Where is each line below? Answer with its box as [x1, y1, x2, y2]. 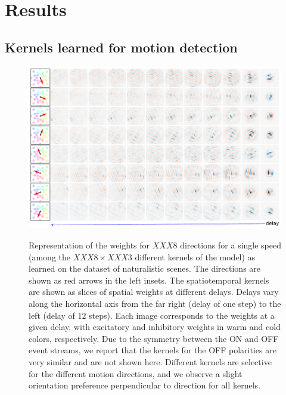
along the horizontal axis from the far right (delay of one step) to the [29, 297, 281, 310]
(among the [29, 250, 70, 263]
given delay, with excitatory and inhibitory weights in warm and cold [29, 321, 281, 333]
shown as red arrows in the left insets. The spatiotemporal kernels [29, 273, 269, 286]
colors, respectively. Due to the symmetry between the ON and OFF [29, 332, 279, 344]
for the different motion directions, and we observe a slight [29, 367, 243, 380]
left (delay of [29, 309, 75, 321]
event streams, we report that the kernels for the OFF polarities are [29, 344, 276, 356]
